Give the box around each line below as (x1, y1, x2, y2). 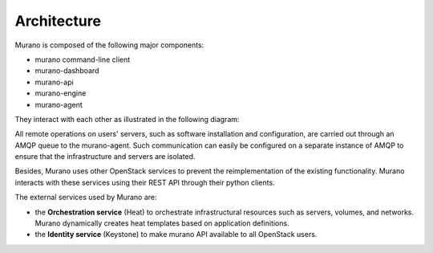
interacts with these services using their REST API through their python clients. (14, 178, 276, 187)
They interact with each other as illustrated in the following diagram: (14, 114, 240, 124)
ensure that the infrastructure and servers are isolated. (14, 152, 196, 161)
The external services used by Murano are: (14, 193, 157, 202)
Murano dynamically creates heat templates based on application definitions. (34, 218, 289, 228)
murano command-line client (34, 55, 131, 64)
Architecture (14, 12, 102, 30)
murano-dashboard (34, 66, 99, 75)
